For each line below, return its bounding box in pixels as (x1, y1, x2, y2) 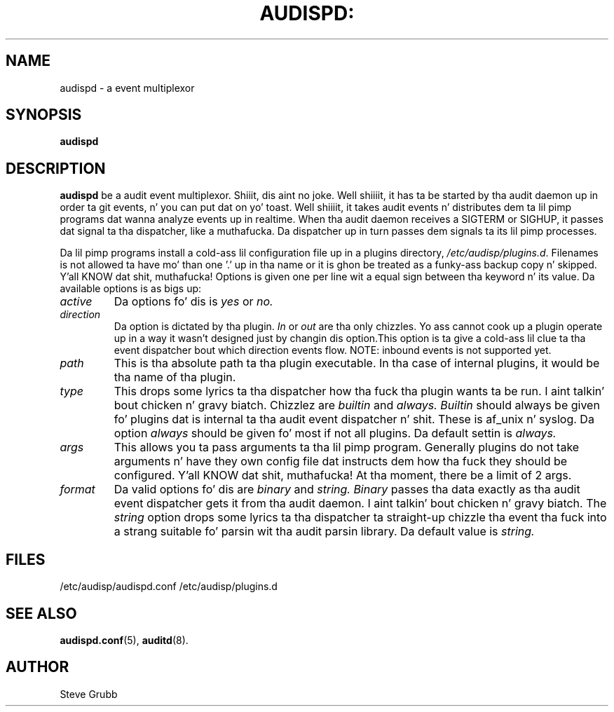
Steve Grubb (60, 687, 118, 700)
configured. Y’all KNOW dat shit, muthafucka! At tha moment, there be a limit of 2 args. (114, 468, 572, 483)
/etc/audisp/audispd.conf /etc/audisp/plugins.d (60, 580, 278, 593)
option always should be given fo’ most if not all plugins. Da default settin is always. (114, 426, 557, 441)
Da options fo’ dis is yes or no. (114, 294, 273, 309)
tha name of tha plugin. (114, 370, 236, 385)
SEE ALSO (6, 604, 77, 622)
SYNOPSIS (6, 106, 82, 124)
